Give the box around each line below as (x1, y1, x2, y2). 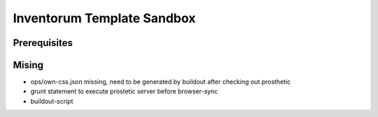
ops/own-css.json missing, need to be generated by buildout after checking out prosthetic (30, 77, 291, 86)
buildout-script (30, 97, 73, 105)
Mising (13, 59, 44, 71)
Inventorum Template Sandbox (13, 10, 196, 26)
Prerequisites (13, 37, 73, 49)
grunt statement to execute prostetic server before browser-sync (30, 87, 218, 95)
